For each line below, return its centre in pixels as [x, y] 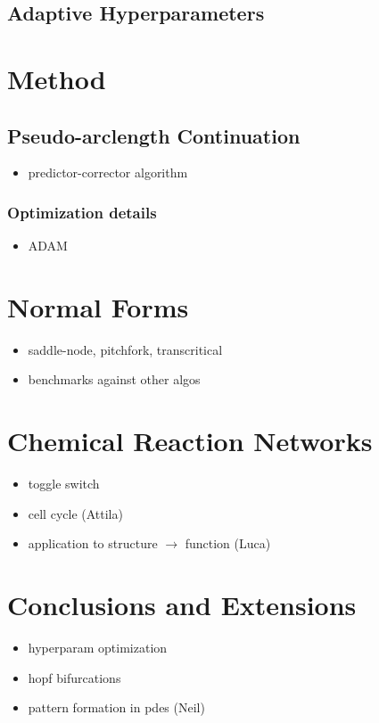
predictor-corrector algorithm [108, 173]
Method [57, 78]
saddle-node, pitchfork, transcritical [125, 349]
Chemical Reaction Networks [190, 441]
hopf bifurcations [74, 677]
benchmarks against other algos [114, 379]
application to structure [93, 543]
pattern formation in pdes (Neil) [116, 707]
